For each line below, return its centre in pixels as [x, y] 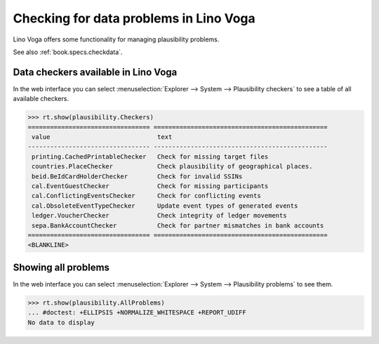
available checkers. [41, 99]
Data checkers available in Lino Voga [95, 72]
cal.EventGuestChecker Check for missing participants [150, 186]
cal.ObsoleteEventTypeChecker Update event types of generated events [165, 206]
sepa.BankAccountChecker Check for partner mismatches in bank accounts [178, 225]
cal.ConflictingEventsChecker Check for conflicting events [146, 196]
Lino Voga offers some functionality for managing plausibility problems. [116, 39]
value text [102, 137]
